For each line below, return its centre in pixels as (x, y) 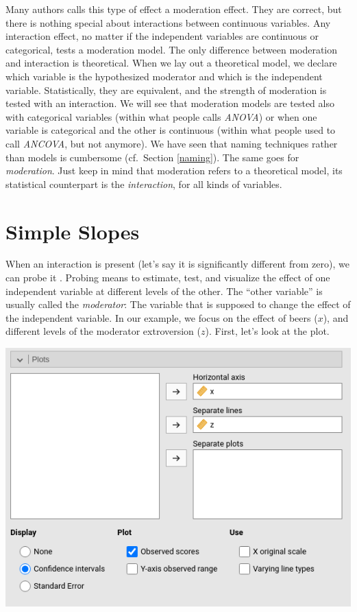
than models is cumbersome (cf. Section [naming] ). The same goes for (152, 157)
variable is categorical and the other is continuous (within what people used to (171, 130)
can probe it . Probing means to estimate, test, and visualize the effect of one (168, 278)
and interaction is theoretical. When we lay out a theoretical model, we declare (171, 63)
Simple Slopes (73, 231)
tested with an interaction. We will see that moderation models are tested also (170, 103)
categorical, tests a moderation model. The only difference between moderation (172, 49)
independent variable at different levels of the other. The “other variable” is (164, 291)
